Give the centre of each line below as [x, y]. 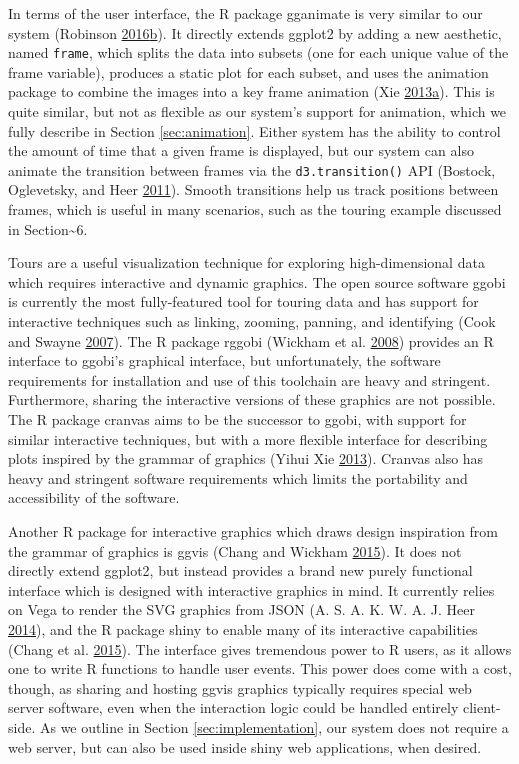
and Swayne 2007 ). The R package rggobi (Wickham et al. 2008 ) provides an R [251, 340]
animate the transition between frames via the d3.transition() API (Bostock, [252, 169]
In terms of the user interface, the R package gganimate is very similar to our [245, 13]
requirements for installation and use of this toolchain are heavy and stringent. [249, 379]
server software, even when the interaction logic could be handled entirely [233, 707]
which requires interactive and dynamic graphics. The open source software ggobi [257, 281]
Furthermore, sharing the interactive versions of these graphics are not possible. [252, 399]
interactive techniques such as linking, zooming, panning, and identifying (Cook [252, 321]
